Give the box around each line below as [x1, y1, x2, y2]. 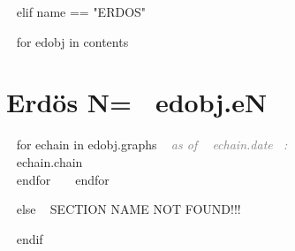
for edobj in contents [16, 32, 129, 50]
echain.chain [16, 152, 83, 171]
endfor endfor [16, 170, 110, 188]
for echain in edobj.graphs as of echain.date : [16, 135, 288, 154]
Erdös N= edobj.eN [6, 84, 268, 120]
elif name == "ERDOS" [16, 3, 147, 20]
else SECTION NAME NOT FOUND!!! [16, 200, 241, 218]
